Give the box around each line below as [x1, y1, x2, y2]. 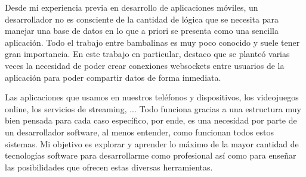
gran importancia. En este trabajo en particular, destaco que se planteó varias [5, 48, 290, 60]
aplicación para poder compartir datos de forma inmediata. [5, 71, 221, 83]
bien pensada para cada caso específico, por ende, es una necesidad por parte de [5, 114, 297, 127]
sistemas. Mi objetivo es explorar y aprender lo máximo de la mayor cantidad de [5, 137, 299, 150]
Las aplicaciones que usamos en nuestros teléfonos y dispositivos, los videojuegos [5, 91, 299, 103]
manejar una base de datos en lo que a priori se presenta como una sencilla [5, 24, 279, 37]
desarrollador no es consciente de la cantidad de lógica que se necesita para [5, 12, 279, 25]
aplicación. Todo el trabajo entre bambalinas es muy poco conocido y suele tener [5, 36, 300, 48]
